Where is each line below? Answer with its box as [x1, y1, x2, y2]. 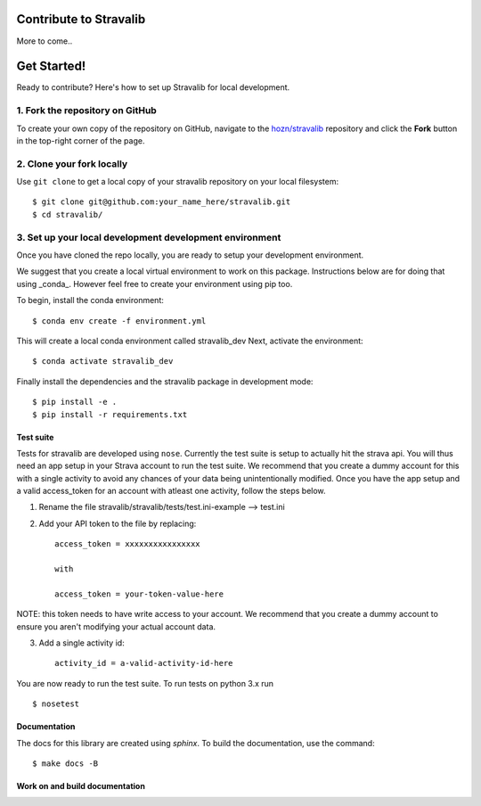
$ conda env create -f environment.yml [32, 316, 207, 325]
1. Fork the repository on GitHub [16, 104, 158, 117]
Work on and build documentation [16, 780, 146, 791]
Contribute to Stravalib [16, 12, 146, 27]
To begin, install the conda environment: [16, 295, 165, 306]
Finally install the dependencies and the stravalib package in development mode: [16, 375, 314, 387]
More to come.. [16, 36, 73, 46]
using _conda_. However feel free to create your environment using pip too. [16, 278, 293, 289]
